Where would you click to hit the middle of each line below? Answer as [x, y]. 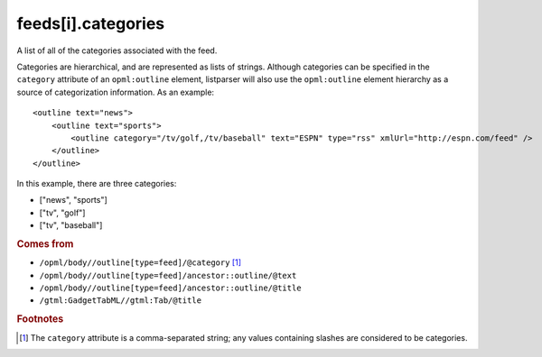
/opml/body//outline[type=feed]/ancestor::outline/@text [168, 275]
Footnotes [40, 319]
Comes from [45, 244]
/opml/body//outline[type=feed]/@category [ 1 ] [140, 262]
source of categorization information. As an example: [116, 92]
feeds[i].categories [91, 23]
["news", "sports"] [73, 200]
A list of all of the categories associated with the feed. [117, 50]
